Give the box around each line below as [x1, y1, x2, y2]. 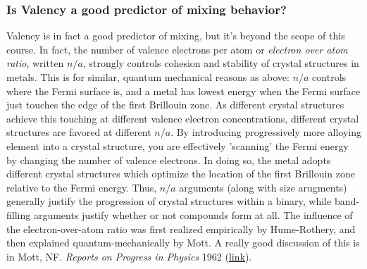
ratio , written [6, 56, 64, 70]
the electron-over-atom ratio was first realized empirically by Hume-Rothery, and [6, 221, 356, 236]
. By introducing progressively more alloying [170, 125, 361, 139]
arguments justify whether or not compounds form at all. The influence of [33, 207, 353, 222]
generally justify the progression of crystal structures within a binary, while [6, 194, 332, 208]
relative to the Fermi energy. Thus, [6, 180, 157, 194]
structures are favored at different [6, 125, 151, 139]
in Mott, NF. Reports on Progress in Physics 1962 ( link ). [6, 249, 252, 263]
